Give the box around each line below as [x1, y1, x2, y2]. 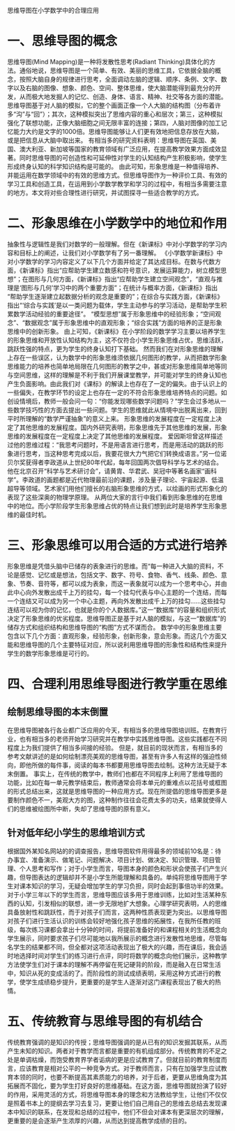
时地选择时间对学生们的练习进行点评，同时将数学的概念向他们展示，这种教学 [7, 952, 227, 960]
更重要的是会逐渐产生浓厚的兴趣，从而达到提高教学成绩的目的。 [7, 1116, 190, 1125]
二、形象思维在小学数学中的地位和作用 [7, 216, 228, 232]
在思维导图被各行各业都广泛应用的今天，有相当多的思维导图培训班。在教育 [7, 725, 221, 734]
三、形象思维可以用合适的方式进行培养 [7, 538, 228, 554]
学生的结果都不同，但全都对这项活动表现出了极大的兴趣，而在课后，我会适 [13, 942, 227, 951]
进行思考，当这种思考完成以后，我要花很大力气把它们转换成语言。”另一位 [13, 449, 221, 457]
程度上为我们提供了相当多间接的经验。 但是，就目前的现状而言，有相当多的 [7, 743, 223, 752]
